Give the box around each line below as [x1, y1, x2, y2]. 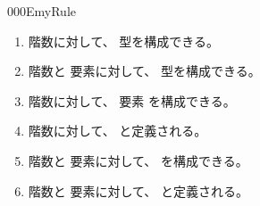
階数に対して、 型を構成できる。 [28, 31, 220, 50]
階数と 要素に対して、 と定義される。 [28, 181, 248, 200]
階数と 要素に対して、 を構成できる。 [28, 151, 248, 169]
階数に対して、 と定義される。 [28, 121, 207, 140]
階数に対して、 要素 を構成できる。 [28, 91, 236, 110]
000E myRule [7, 2, 77, 20]
